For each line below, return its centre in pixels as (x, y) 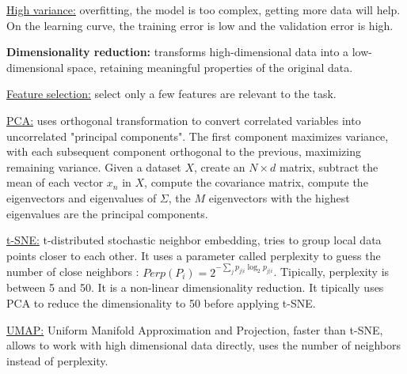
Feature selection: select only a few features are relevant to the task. (171, 94)
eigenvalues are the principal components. (107, 213)
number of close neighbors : (73, 272)
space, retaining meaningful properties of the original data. (210, 67)
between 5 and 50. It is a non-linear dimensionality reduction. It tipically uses (195, 287)
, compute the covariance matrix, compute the (256, 182)
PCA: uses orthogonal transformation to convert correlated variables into (184, 120)
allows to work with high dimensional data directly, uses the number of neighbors (203, 345)
